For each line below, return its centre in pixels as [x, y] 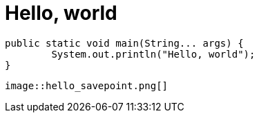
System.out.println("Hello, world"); [153, 54]
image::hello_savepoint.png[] [87, 85]
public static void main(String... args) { [124, 43]
